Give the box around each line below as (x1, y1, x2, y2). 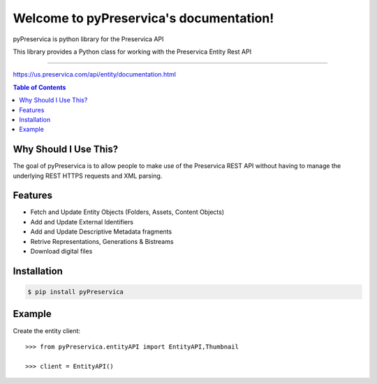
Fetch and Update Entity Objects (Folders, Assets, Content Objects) (30, 208, 225, 216)
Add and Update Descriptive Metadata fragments (30, 227, 172, 236)
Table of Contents (13, 83, 66, 91)
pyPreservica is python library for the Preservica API (13, 35, 164, 43)
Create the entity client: (13, 326, 80, 335)
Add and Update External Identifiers (30, 217, 134, 226)
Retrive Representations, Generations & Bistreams (30, 237, 174, 245)
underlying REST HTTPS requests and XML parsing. (13, 171, 163, 180)
